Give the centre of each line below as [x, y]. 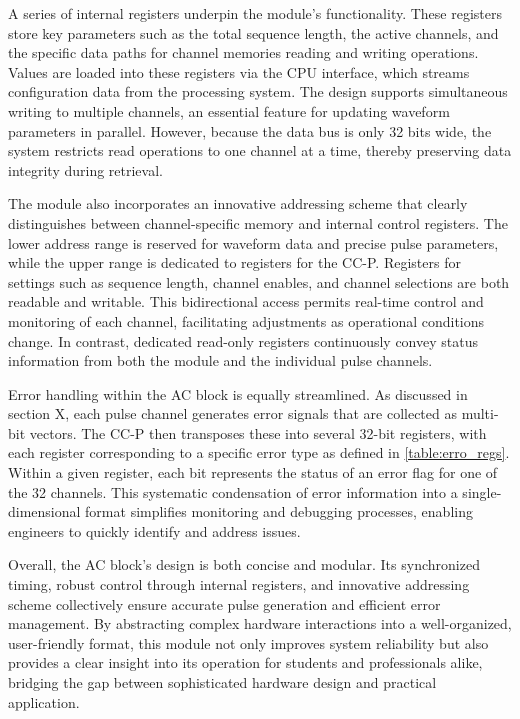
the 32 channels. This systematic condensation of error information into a [233, 491]
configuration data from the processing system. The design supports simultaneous [258, 91]
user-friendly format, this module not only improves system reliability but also [248, 642]
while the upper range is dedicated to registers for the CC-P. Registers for [234, 262]
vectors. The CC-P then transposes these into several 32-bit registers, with [258, 432]
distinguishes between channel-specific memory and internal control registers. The [258, 222]
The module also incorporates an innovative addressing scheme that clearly [238, 203]
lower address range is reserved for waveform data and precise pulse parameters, [253, 242]
